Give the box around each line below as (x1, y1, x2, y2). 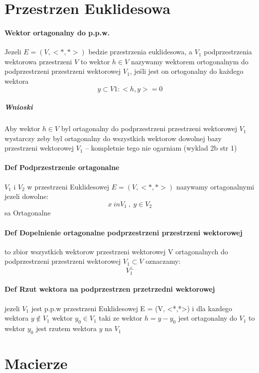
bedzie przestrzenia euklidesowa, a (88, 46, 193, 57)
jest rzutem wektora (36, 323, 97, 334)
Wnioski (4, 102, 33, 112)
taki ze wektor (99, 313, 142, 323)
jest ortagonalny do (178, 313, 237, 323)
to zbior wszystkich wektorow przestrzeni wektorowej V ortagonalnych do (4, 246, 228, 256)
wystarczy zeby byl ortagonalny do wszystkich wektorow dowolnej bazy (4, 133, 222, 143)
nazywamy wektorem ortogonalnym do (131, 56, 249, 66)
